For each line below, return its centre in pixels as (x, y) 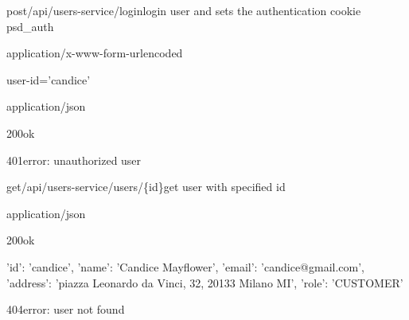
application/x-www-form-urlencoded (95, 53)
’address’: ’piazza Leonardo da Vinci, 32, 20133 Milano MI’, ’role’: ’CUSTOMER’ (205, 282)
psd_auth (30, 26)
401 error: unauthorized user (74, 160)
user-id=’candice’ (49, 79)
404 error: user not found (66, 309)
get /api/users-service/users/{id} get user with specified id (146, 187)
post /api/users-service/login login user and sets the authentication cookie (184, 10)
